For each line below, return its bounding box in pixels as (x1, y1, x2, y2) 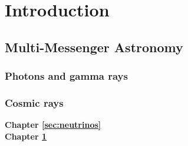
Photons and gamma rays (5, 69, 128, 83)
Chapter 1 (5, 130, 47, 142)
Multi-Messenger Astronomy (5, 38, 183, 56)
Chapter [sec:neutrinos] (5, 118, 101, 131)
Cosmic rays (5, 95, 64, 110)
